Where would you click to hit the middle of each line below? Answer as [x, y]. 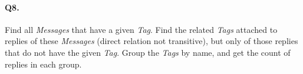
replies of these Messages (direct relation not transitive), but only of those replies [151, 41]
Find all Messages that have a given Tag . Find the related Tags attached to [141, 29]
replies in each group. [43, 64]
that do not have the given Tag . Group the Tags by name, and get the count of [148, 52]
